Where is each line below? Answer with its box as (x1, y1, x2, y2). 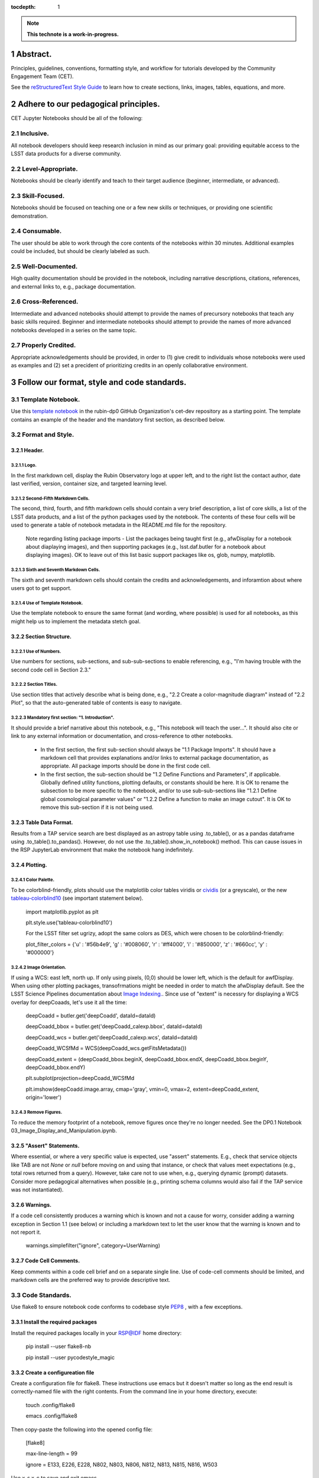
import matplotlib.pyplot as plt (25, 908, 99, 915)
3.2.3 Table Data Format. (11, 819, 73, 826)
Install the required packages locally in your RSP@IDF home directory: (11, 1329, 182, 1336)
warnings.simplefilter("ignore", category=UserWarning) (25, 1242, 161, 1249)
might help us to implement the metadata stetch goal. (11, 618, 141, 625)
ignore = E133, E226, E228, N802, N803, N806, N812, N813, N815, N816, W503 (25, 1461, 218, 1468)
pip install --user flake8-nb (25, 1343, 92, 1350)
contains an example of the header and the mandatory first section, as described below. (11, 416, 226, 423)
